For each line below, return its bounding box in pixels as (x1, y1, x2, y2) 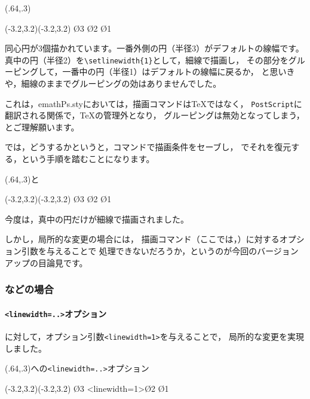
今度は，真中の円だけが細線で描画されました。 (5, 212, 189, 225)
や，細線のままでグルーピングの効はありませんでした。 (5, 77, 222, 90)
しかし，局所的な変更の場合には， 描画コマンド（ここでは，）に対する (5, 233, 280, 245)
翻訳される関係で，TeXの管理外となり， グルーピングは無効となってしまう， (5, 109, 305, 121)
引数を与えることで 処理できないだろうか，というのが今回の (21, 245, 257, 257)
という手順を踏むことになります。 (21, 153, 155, 165)
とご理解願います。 (5, 120, 79, 133)
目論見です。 (38, 256, 88, 269)
